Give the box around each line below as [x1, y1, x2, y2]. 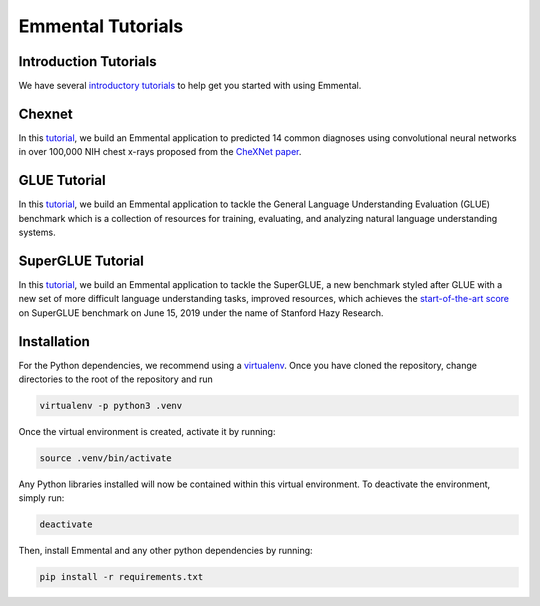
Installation [18, 333, 90, 350]
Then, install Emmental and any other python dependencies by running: [18, 545, 314, 557]
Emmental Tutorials [18, 15, 184, 37]
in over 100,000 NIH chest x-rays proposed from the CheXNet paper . [18, 146, 302, 158]
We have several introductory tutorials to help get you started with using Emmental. [18, 80, 362, 92]
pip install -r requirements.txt [39, 571, 204, 583]
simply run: [18, 492, 65, 504]
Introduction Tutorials [18, 53, 157, 70]
